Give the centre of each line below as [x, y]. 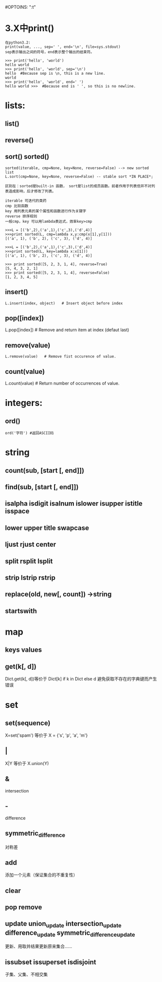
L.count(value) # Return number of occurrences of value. [62, 383]
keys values [24, 650]
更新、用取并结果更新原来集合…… [39, 946]
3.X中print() [30, 28]
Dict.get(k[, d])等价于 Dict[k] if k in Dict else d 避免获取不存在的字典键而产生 [81, 679]
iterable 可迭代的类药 [26, 201]
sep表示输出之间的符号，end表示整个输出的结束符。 [50, 52]
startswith [21, 611]
